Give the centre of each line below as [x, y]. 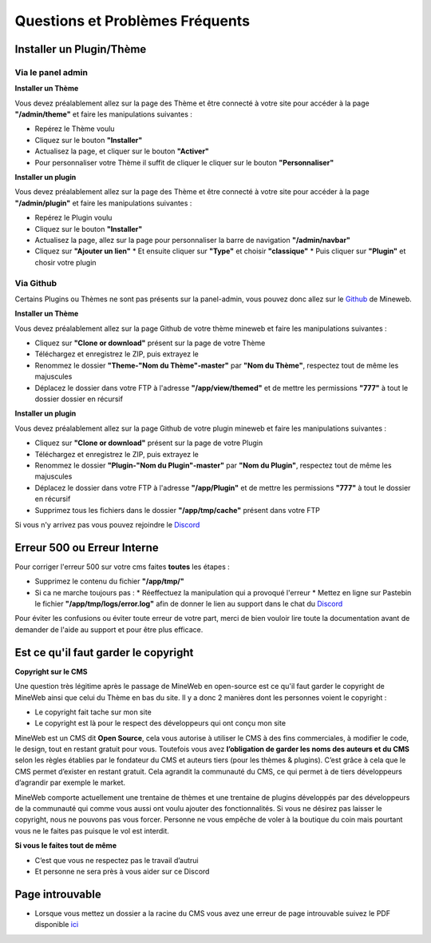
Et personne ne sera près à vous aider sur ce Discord [122, 871]
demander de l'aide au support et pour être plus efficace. [109, 629]
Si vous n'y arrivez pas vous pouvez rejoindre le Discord [107, 524]
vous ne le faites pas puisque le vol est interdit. [92, 830]
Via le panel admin [51, 72]
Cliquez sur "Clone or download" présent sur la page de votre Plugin [149, 443]
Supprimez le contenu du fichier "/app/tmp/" [110, 581]
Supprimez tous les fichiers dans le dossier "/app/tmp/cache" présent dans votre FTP [178, 510]
